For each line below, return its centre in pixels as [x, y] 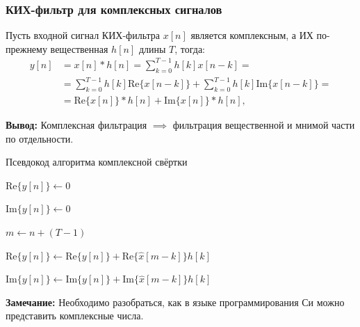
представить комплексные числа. [75, 316]
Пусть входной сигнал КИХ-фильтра [83, 35]
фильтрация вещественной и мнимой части [264, 125]
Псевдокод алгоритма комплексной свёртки [97, 162]
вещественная [79, 48]
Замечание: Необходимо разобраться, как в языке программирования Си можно [175, 302]
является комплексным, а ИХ [252, 35]
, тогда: [190, 48]
